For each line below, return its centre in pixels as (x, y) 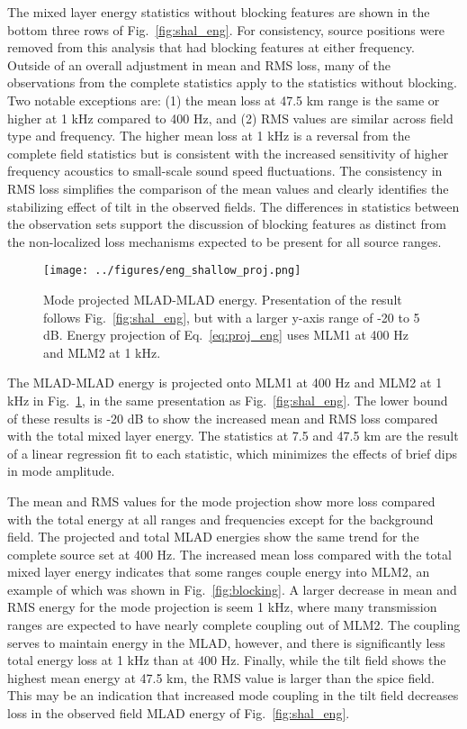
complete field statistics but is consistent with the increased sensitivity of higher (228, 153)
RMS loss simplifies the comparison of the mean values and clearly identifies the (228, 188)
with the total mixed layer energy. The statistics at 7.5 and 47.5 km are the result (233, 436)
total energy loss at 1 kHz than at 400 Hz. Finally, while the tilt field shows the (227, 660)
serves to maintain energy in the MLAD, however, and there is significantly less (226, 642)
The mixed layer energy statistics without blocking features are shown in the (219, 12)
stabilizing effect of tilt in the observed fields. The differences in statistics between (233, 206)
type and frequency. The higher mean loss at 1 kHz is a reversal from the (209, 136)
